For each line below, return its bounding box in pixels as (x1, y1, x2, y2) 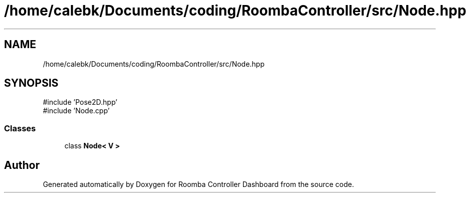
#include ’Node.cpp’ (43, 106, 110, 115)
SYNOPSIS (4, 77, 59, 90)
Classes (4, 123, 36, 133)
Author (4, 158, 40, 171)
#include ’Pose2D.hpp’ (43, 98, 117, 107)
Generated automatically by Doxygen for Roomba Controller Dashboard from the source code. (43, 180, 354, 189)
